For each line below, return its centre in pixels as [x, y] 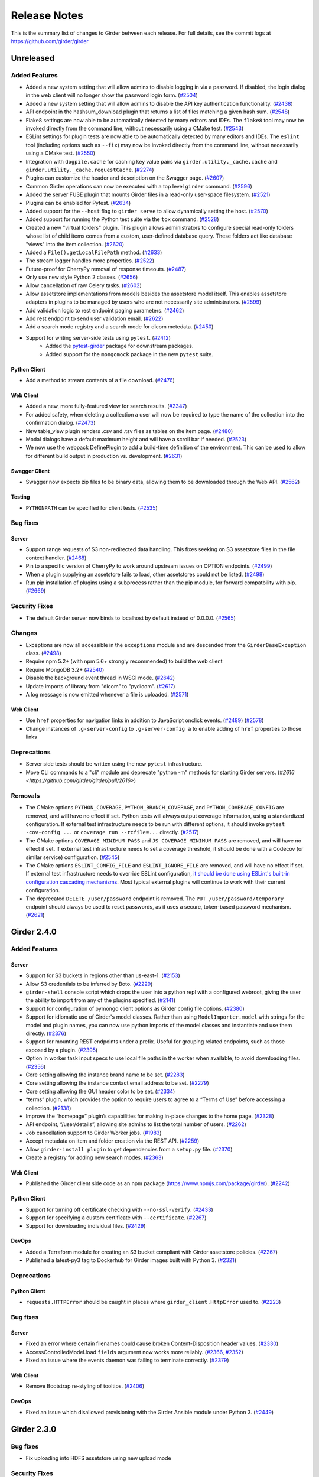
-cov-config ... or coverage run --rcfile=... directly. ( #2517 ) [112, 832]
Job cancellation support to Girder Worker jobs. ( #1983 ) [94, 1133]
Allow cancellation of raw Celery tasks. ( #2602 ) [84, 285]
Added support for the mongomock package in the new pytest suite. [129, 354]
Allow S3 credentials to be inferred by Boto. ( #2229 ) [89, 984]
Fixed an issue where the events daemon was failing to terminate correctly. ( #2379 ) [128, 1360]
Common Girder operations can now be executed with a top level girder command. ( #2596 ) [139, 186]
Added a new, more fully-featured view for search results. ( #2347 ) [106, 406]
